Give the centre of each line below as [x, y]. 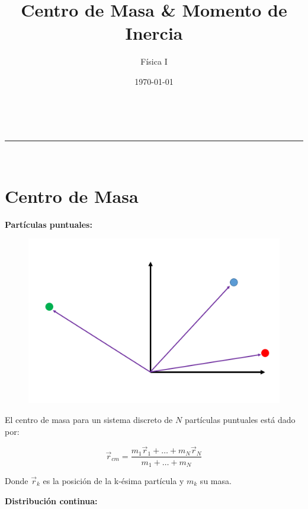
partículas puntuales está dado [240, 420]
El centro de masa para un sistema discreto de [89, 420]
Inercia [154, 33]
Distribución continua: [51, 500]
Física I [154, 61]
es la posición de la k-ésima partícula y [113, 480]
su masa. [216, 480]
